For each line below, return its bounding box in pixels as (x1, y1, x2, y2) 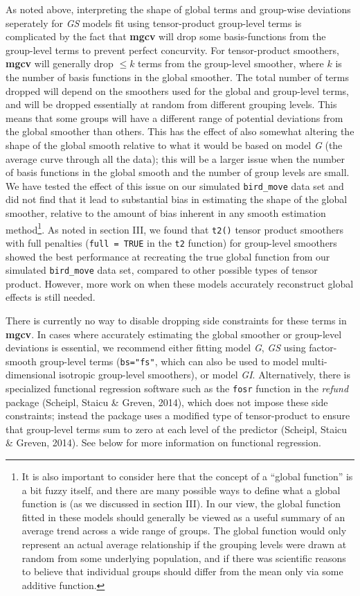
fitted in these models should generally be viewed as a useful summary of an (21, 509, 345, 524)
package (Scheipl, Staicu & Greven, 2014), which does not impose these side (6, 394, 328, 409)
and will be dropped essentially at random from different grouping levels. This (6, 97, 337, 112)
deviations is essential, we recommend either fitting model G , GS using (6, 340, 306, 355)
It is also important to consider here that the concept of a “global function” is (21, 469, 353, 484)
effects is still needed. (6, 290, 96, 304)
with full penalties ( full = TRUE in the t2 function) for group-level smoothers (6, 235, 337, 249)
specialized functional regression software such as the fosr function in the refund (6, 381, 349, 395)
